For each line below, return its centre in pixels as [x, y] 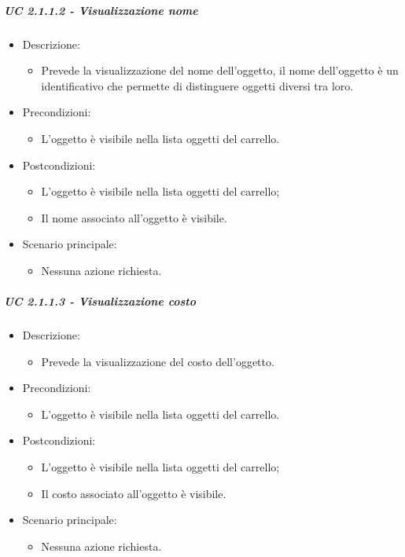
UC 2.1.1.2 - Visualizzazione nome [101, 10]
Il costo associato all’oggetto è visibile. [134, 493]
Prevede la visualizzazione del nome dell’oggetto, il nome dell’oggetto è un [220, 70]
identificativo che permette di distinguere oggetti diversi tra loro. [197, 85]
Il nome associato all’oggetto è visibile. [134, 217]
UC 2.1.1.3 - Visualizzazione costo [100, 301]
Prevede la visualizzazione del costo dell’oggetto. [158, 361]
